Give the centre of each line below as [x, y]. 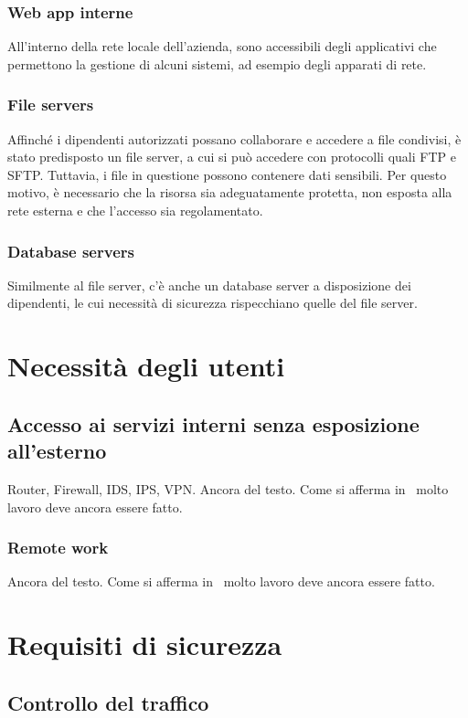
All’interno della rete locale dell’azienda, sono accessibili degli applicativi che [222, 46]
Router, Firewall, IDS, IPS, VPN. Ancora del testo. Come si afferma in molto [228, 488]
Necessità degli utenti [146, 366]
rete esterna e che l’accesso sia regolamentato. [135, 210]
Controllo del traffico [108, 702]
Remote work [58, 548]
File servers [51, 105]
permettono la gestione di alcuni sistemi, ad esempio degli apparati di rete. [217, 63]
